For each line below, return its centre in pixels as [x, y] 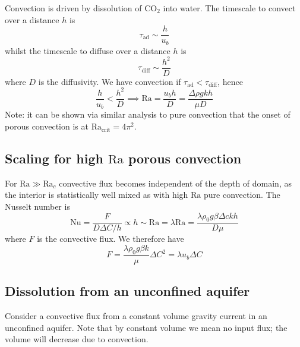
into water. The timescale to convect [229, 8]
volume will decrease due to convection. [77, 339]
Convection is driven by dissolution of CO [81, 8]
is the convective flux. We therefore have [110, 239]
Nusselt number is [37, 206]
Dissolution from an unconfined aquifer [127, 291]
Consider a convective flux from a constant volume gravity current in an [136, 316]
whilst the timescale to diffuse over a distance [88, 50]
